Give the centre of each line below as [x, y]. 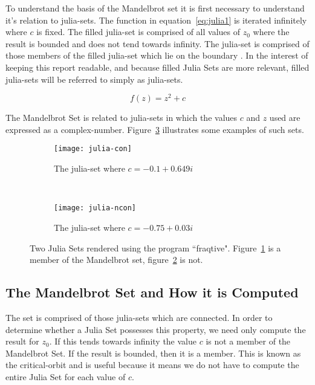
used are [285, 118]
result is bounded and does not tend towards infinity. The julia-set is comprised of [157, 43]
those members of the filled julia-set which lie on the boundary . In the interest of [157, 55]
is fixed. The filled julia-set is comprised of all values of [138, 32]
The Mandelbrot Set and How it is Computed [152, 292]
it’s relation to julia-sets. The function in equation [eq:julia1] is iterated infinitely [156, 20]
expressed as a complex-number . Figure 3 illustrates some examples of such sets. [155, 129]
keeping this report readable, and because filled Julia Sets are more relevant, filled [157, 67]
